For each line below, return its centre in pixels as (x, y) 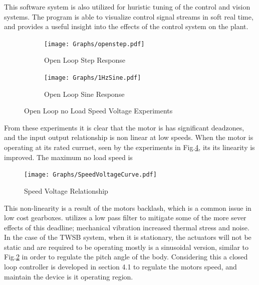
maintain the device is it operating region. (69, 276)
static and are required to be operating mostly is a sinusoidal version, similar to (126, 247)
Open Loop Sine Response (84, 94)
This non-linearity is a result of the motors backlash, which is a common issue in (128, 207)
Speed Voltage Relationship (66, 190)
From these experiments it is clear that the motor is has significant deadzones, (124, 127)
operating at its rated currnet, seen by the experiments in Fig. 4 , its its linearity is (129, 147)
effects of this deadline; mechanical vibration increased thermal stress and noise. (127, 227)
